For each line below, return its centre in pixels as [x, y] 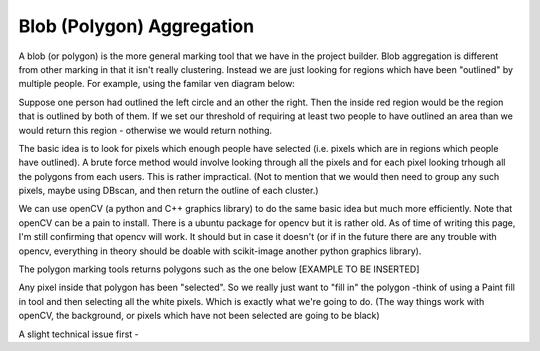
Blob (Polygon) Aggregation [136, 26]
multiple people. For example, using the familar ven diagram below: [156, 84]
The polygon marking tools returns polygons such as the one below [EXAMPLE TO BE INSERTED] [219, 269]
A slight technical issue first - [78, 334]
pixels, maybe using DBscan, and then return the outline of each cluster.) [168, 191]
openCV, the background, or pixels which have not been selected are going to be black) [199, 316]
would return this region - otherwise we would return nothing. [145, 130]
